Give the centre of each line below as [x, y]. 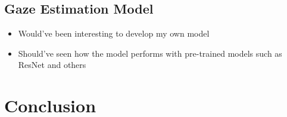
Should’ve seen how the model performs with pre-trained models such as [150, 53]
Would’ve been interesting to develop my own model [114, 33]
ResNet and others [52, 65]
